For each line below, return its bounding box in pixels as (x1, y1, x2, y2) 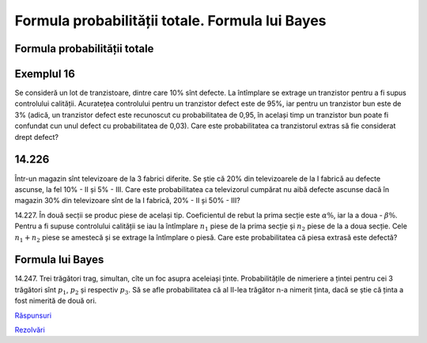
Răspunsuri (14, 311, 51, 320)
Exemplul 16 (14, 67, 75, 81)
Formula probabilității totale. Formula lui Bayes (14, 12, 327, 29)
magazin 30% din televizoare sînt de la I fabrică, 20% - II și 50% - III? (14, 196, 240, 205)
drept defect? (14, 132, 59, 141)
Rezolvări (14, 325, 45, 334)
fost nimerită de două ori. (14, 296, 97, 306)
